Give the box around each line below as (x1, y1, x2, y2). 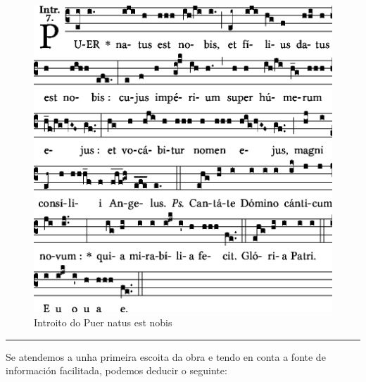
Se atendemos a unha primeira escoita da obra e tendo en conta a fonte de (6, 349, 326, 364)
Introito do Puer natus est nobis (34, 314, 172, 329)
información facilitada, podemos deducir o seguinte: (6, 363, 227, 378)
